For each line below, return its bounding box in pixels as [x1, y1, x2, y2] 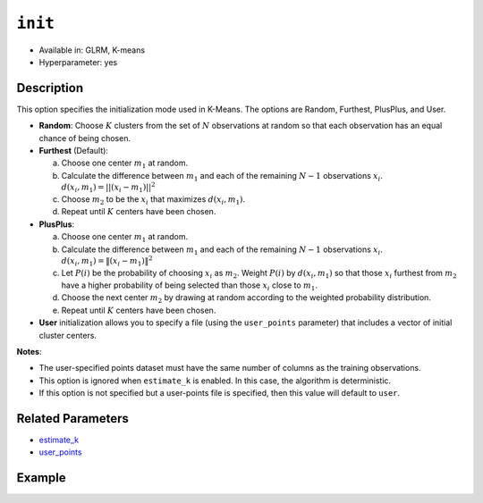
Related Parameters [16, 411, 130, 426]
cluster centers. [38, 330, 97, 340]
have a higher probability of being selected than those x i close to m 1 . [61, 280, 318, 292]
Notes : [16, 346, 42, 356]
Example [16, 470, 66, 486]
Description [16, 80, 84, 96]
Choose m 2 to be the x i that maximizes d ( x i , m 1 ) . [61, 193, 246, 206]
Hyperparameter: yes [38, 56, 118, 67]
